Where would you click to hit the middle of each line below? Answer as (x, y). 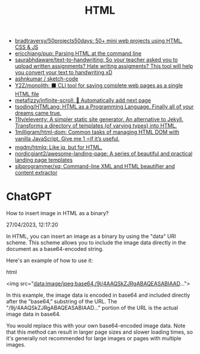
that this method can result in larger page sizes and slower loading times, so (100, 332)
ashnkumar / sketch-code (46, 79)
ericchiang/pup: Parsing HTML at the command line (78, 54)
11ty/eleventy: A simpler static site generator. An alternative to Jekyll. (99, 119)
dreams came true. (38, 113)
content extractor (36, 173)
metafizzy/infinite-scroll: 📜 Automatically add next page (83, 100)
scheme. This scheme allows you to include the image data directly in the (96, 243)
